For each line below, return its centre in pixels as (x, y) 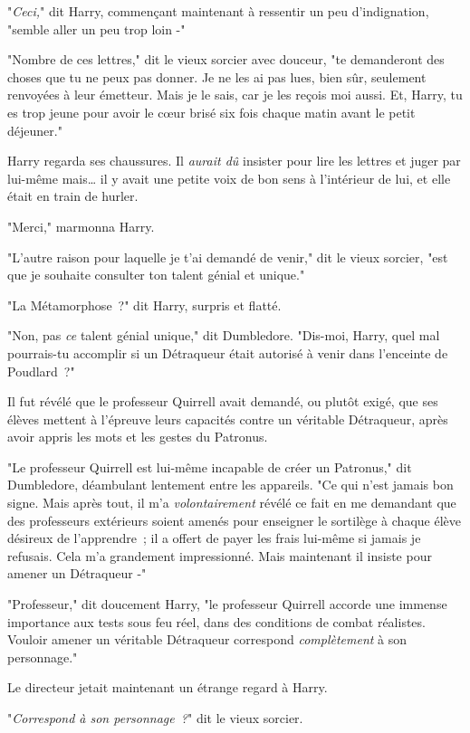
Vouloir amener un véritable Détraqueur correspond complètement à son (207, 639)
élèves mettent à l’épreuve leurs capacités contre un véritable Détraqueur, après (228, 419)
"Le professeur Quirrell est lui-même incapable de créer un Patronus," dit (210, 466)
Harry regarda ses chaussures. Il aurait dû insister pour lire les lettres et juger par (234, 161)
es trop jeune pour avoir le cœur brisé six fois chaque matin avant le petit (211, 112)
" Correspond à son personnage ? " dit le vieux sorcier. (155, 718)
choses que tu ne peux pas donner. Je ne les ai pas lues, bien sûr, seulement (217, 76)
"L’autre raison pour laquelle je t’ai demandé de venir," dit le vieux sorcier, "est (228, 257)
